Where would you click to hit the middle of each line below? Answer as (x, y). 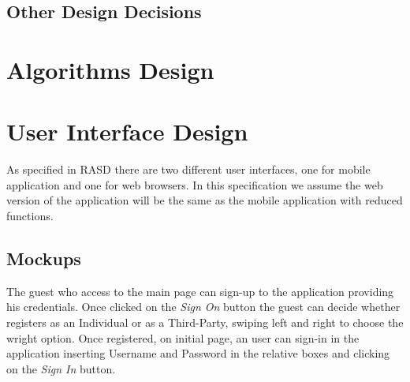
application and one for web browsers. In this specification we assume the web (195, 184)
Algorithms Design (110, 69)
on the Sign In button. (61, 368)
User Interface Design (127, 131)
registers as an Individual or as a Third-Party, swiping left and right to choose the (205, 322)
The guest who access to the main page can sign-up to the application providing (200, 291)
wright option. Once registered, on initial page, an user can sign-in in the (183, 337)
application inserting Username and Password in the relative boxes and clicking (198, 353)
